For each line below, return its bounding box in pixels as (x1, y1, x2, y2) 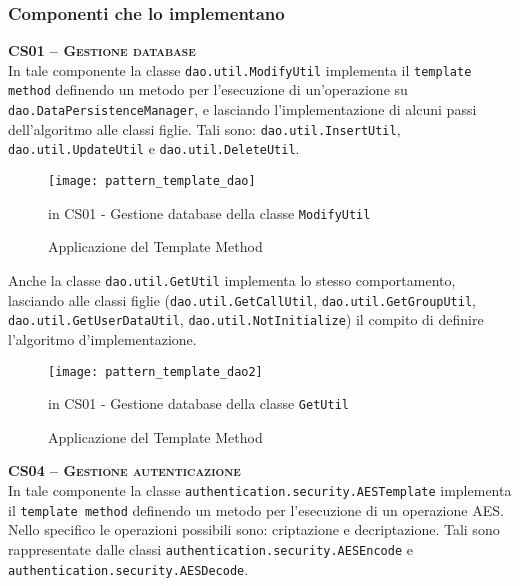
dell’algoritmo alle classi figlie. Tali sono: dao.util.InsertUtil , (8, 118, 401, 139)
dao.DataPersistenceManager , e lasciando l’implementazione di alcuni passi (8, 99, 477, 120)
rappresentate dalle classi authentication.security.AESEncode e (8, 538, 413, 559)
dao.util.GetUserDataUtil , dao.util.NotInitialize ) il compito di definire (8, 309, 484, 330)
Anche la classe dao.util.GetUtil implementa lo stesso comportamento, (8, 270, 456, 290)
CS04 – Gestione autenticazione (8, 460, 241, 481)
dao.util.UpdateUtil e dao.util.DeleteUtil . (8, 138, 300, 159)
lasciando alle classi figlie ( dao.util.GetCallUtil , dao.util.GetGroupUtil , (8, 289, 476, 310)
